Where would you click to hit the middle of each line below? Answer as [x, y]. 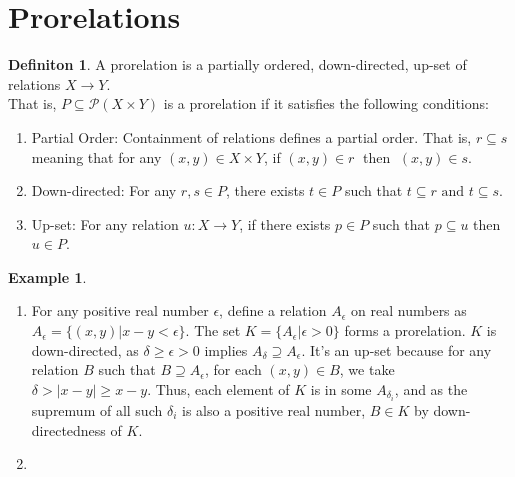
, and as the [431, 388]
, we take [367, 369]
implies [226, 349]
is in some [341, 388]
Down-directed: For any [104, 190]
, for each [233, 369]
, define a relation [273, 310]
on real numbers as [409, 310]
